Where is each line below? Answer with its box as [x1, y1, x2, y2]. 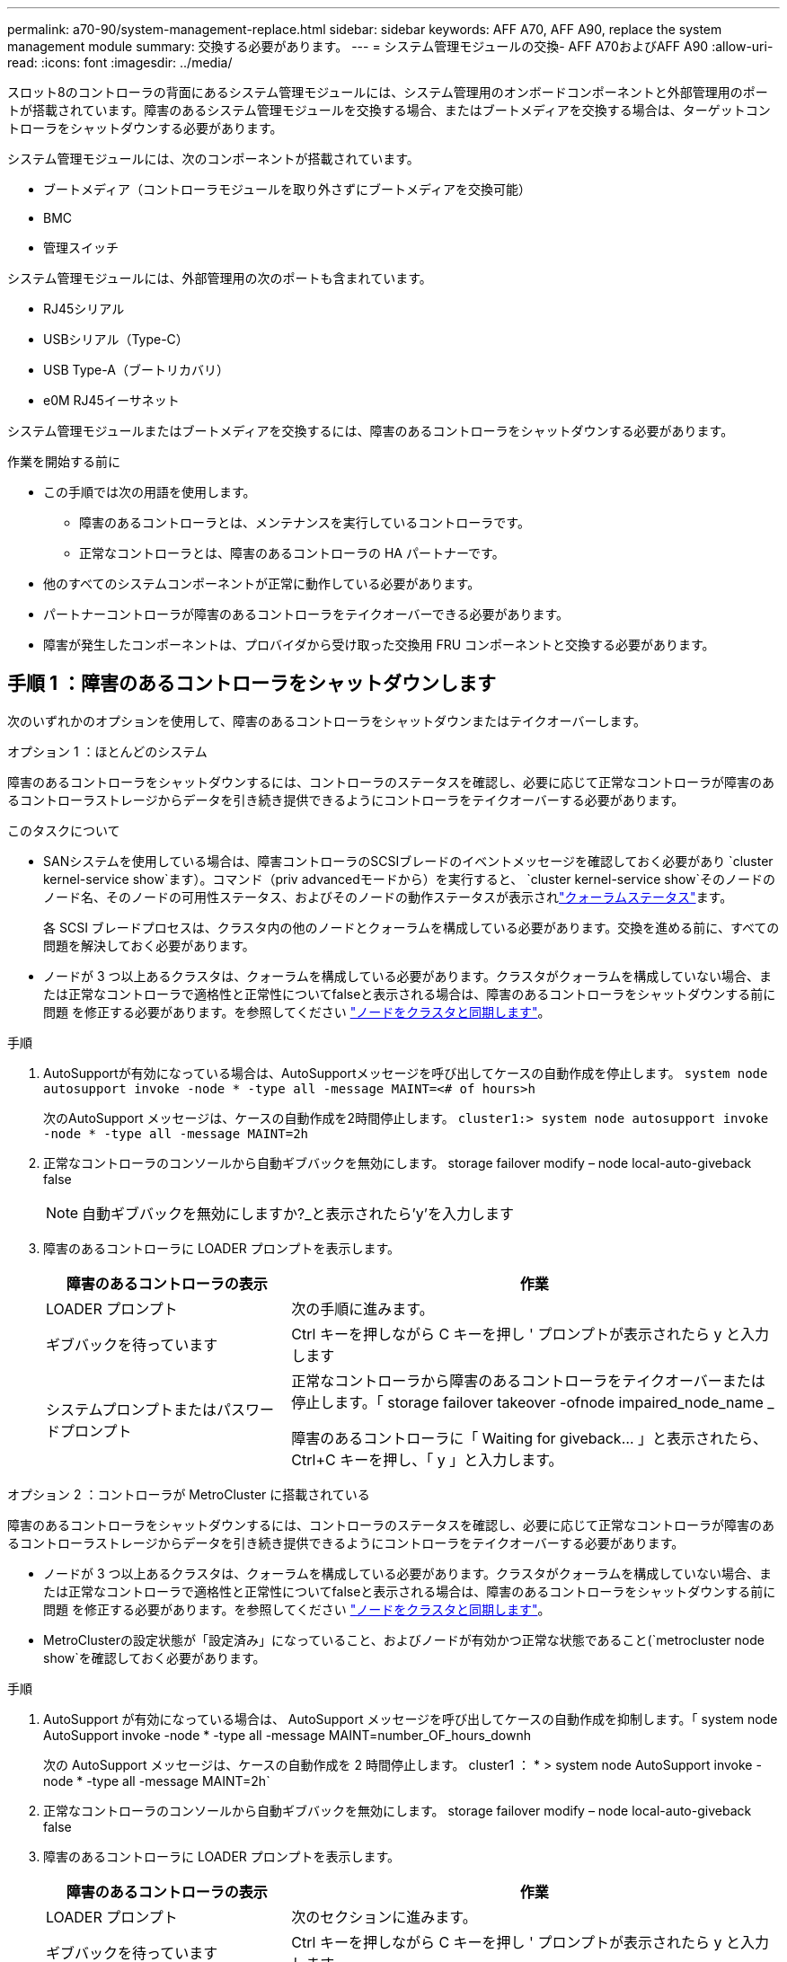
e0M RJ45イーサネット [43, 393, 180, 408]
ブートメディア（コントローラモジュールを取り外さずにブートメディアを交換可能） [43, 181, 532, 197]
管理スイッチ [43, 240, 119, 255]
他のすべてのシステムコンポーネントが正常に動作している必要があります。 [43, 576, 481, 591]
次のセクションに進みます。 [291, 1907, 477, 1926]
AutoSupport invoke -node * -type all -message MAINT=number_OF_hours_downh [43, 1727, 531, 1743]
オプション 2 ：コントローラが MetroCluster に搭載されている [7, 1486, 370, 1502]
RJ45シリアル [43, 301, 125, 316]
